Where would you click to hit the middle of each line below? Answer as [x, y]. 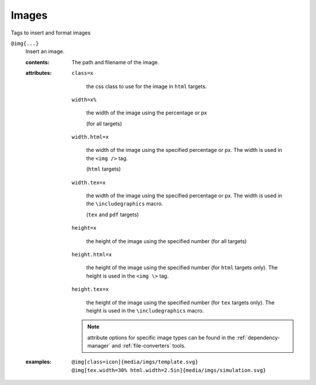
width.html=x [90, 137]
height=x [84, 228]
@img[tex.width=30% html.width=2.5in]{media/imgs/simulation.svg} [169, 370]
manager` [99, 346]
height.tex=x [90, 289]
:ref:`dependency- [258, 337]
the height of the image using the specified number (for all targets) [166, 241]
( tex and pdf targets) [113, 214]
